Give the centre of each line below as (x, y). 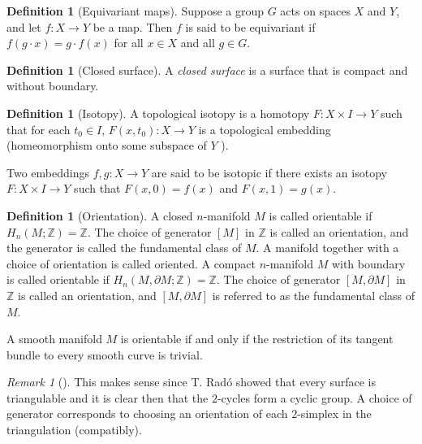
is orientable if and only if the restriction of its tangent (257, 339)
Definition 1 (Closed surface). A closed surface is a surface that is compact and (207, 70)
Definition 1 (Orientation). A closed (100, 215)
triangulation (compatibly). (74, 430)
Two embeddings (48, 172)
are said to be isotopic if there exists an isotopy (269, 172)
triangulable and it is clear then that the (108, 397)
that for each (39, 129)
